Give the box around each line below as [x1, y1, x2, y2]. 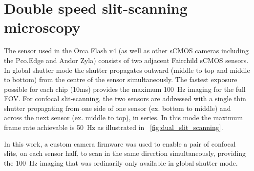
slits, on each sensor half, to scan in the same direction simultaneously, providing [4, 148, 246, 158]
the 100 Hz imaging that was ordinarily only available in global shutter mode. [4, 157, 238, 168]
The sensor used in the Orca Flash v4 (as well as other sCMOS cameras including [4, 45, 249, 56]
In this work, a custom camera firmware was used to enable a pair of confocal [4, 138, 236, 149]
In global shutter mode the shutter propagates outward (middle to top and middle [4, 64, 250, 75]
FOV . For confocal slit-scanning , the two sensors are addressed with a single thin [4, 93, 246, 104]
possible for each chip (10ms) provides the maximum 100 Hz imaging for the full [4, 84, 246, 94]
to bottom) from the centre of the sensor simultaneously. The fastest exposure [4, 74, 237, 85]
